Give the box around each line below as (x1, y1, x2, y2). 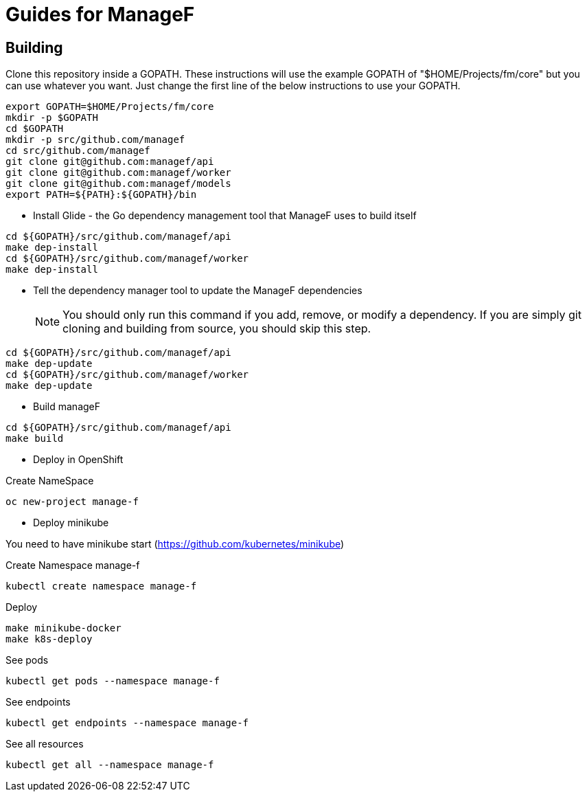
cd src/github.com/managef (5, 145, 150, 157)
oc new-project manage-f (5, 496, 139, 508)
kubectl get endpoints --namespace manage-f (5, 717, 249, 729)
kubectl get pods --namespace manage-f (5, 675, 220, 687)
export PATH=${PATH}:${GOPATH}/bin (5, 189, 197, 201)
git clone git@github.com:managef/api (5, 156, 214, 168)
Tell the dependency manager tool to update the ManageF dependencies (33, 284, 362, 297)
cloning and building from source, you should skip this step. (62, 322, 371, 336)
